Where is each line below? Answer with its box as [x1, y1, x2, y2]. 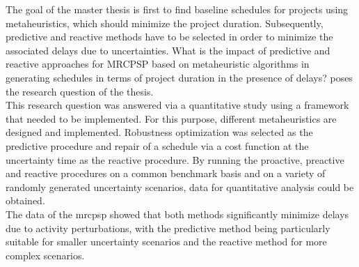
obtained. [6, 193, 45, 208]
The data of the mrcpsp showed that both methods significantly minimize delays [6, 206, 349, 221]
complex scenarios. [6, 247, 85, 262]
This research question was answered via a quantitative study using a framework [6, 98, 349, 112]
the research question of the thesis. [6, 84, 154, 98]
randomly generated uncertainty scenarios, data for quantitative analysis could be [6, 179, 354, 194]
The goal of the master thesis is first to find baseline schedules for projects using [6, 2, 349, 16]
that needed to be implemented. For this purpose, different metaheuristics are [6, 111, 337, 125]
